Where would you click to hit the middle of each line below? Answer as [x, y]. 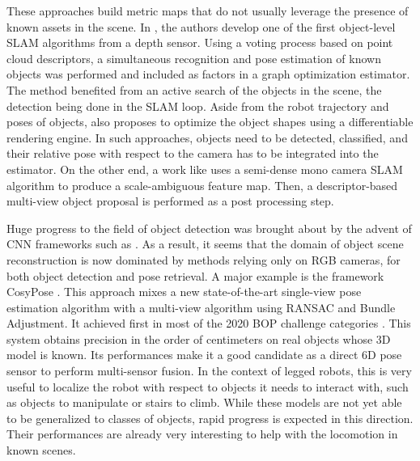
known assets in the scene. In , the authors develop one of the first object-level [201, 26]
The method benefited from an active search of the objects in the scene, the [194, 89]
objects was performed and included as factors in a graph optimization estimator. [208, 74]
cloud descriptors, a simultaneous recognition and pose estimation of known [194, 58]
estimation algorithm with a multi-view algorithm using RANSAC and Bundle [201, 307]
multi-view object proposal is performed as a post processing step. [170, 201]
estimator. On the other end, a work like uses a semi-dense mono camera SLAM [205, 169]
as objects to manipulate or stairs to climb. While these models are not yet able [204, 402]
